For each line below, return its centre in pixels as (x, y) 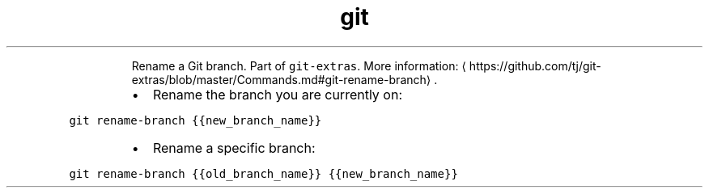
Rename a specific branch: (234, 148)
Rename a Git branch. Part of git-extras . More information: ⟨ (299, 65)
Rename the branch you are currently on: (277, 94)
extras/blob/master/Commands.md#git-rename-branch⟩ (281, 79)
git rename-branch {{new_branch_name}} (195, 120)
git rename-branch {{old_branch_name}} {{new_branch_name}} (263, 173)
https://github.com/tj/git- (535, 65)
